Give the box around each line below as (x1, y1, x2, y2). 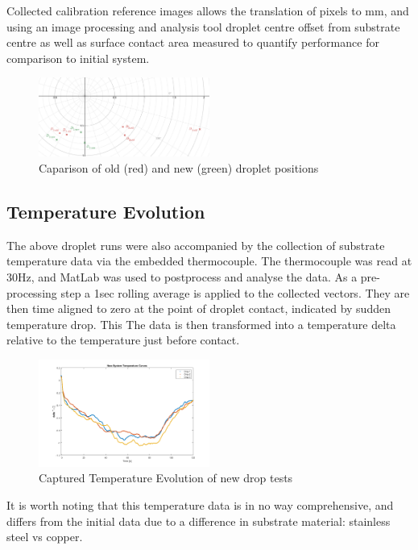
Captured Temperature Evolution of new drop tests (39, 469, 293, 486)
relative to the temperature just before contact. (6, 331, 240, 348)
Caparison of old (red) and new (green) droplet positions (39, 159, 319, 176)
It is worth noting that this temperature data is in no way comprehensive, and (6, 497, 394, 514)
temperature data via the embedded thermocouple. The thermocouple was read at (6, 252, 412, 269)
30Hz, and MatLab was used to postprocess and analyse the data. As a (6, 268, 358, 285)
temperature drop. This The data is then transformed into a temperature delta (6, 315, 396, 332)
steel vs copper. (6, 528, 83, 545)
